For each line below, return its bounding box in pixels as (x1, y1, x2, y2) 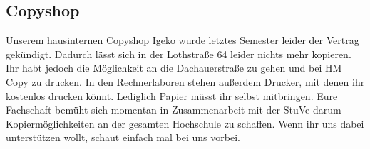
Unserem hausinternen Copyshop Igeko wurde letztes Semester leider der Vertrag (6, 33, 359, 48)
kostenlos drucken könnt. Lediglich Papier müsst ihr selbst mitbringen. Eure (6, 88, 338, 103)
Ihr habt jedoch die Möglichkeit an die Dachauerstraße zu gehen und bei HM (6, 60, 342, 75)
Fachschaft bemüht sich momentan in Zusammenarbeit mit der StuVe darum (6, 102, 341, 117)
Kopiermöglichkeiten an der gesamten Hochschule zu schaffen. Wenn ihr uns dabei (6, 116, 364, 131)
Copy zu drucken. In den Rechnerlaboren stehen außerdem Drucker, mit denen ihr (6, 74, 365, 89)
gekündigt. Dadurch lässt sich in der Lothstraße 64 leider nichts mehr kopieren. (6, 46, 351, 61)
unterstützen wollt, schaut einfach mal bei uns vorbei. (6, 130, 240, 145)
